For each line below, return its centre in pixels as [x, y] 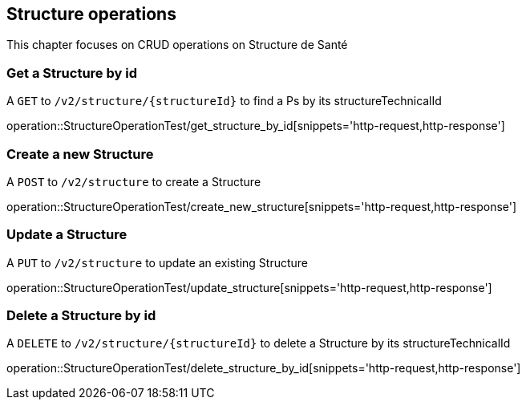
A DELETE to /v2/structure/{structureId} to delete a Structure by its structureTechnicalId [259, 343]
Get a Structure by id [72, 73]
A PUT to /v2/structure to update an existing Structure [158, 262]
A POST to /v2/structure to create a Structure [134, 181]
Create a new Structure [80, 154]
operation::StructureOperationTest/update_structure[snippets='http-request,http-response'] [249, 287]
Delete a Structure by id [81, 316]
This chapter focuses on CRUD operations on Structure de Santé [177, 45]
